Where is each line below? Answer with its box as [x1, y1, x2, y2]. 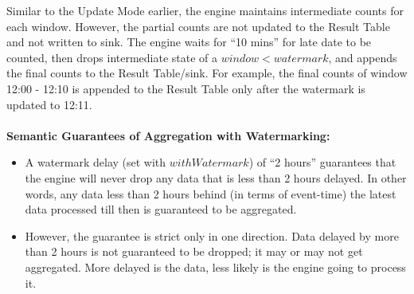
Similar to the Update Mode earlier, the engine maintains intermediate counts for [6, 2, 404, 18]
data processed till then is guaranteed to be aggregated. [25, 201, 297, 218]
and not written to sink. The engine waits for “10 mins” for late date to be [6, 33, 372, 50]
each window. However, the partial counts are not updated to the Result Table [6, 18, 390, 34]
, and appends [328, 49, 397, 65]
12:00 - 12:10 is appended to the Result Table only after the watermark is [6, 80, 365, 96]
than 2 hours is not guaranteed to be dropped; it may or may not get [25, 243, 363, 260]
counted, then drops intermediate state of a [6, 49, 218, 65]
